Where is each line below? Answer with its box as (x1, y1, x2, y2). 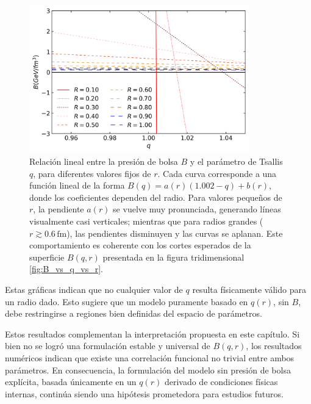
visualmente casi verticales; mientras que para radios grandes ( (29, 215, 263, 228)
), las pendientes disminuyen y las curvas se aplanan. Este (66, 226, 283, 239)
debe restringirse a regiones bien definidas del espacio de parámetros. (5, 307, 262, 320)
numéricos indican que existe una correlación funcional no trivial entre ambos (5, 351, 295, 364)
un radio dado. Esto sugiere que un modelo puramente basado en (5, 295, 248, 308)
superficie (29, 250, 65, 263)
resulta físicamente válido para (192, 283, 306, 296)
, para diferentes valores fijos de (33, 167, 151, 179)
